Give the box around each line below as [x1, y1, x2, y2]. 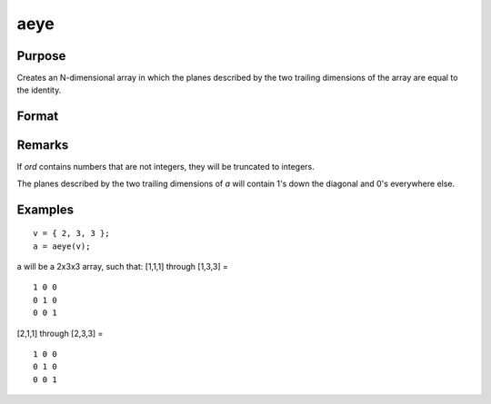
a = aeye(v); [33, 241, 91, 251]
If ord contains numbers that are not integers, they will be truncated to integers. [16, 162, 316, 172]
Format [16, 109, 59, 124]
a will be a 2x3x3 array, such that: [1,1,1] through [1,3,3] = [16, 261, 229, 271]
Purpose [16, 48, 66, 64]
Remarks [16, 137, 69, 153]
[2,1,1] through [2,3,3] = [16, 328, 104, 339]
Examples [16, 202, 75, 217]
